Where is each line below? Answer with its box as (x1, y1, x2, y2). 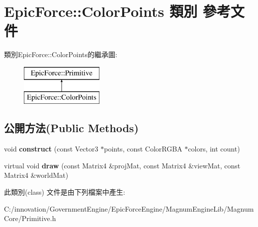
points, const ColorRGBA (104, 144, 182, 154)
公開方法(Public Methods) (4, 120, 139, 136)
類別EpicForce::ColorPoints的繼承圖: (4, 49, 117, 60)
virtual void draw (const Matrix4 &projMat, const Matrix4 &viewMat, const (4, 160, 241, 170)
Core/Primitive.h (4, 213, 56, 224)
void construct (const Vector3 (4, 144, 98, 154)
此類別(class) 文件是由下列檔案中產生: (4, 187, 125, 197)
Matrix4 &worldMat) (4, 170, 69, 180)
